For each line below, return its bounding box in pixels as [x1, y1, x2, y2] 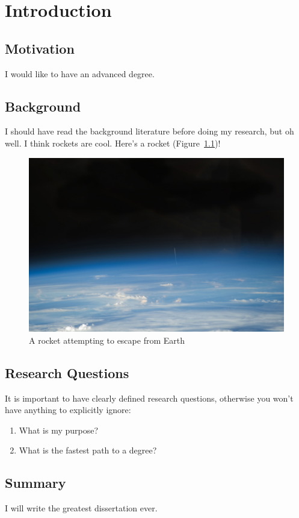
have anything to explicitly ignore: [5, 403, 131, 416]
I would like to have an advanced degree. [5, 67, 155, 80]
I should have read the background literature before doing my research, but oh [5, 125, 294, 137]
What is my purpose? [19, 423, 99, 436]
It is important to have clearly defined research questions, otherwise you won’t [5, 391, 294, 404]
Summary [5, 473, 66, 492]
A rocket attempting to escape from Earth [29, 333, 185, 346]
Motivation [5, 39, 75, 57]
